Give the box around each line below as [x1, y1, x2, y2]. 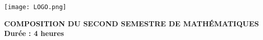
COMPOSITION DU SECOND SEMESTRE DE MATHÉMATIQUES [4, 18, 259, 28]
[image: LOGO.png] [4, 4, 67, 11]
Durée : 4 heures [4, 28, 64, 38]
